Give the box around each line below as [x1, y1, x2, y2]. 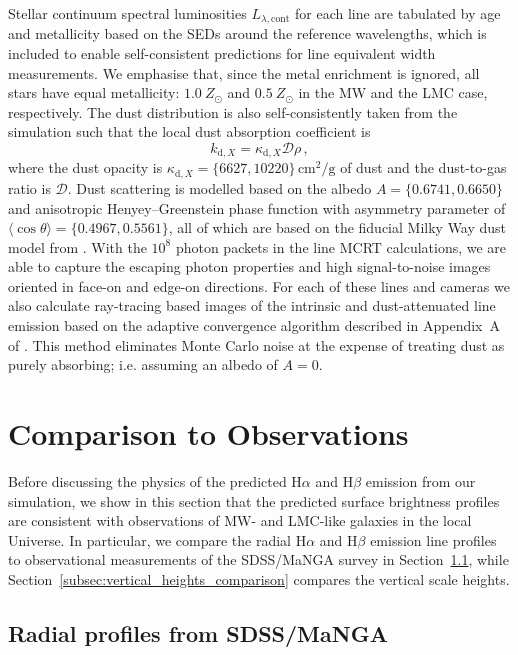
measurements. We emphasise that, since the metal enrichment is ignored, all [8, 62, 480, 83]
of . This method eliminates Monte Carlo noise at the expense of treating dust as [8, 334, 505, 355]
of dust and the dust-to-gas [340, 157, 507, 178]
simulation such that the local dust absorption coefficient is [8, 121, 371, 142]
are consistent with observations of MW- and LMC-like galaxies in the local [8, 510, 472, 531]
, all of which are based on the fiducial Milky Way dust [168, 217, 507, 238]
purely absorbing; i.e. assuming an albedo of [8, 354, 278, 375]
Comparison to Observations [8, 413, 409, 454]
